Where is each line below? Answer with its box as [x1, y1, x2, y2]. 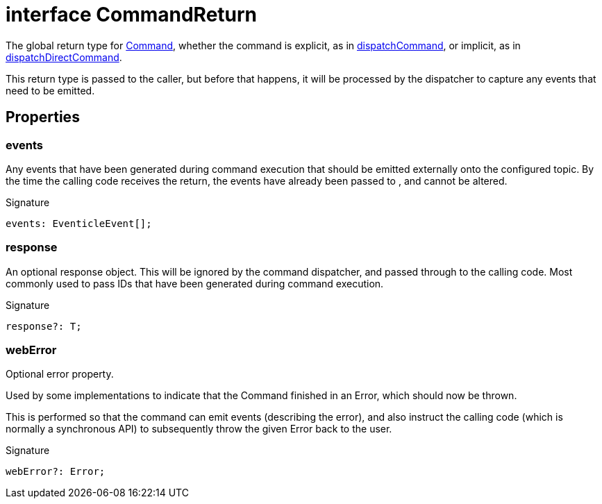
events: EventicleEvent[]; [6, 217, 152, 229]
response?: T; [6, 320, 82, 332]
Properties [6, 108, 80, 126]
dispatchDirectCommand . [6, 51, 122, 63]
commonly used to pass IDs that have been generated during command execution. [6, 277, 384, 289]
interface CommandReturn [6, 3, 258, 26]
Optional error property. [6, 368, 114, 380]
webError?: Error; [6, 466, 106, 478]
